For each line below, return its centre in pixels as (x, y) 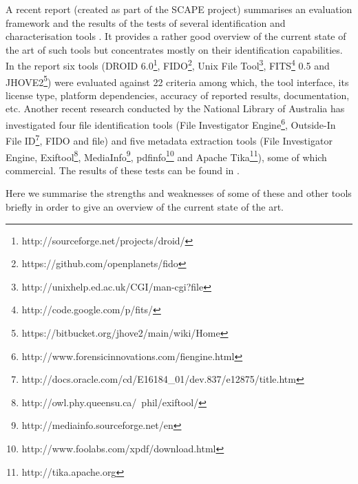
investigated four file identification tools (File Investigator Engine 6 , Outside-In (171, 124)
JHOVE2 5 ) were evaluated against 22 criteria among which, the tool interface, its (177, 81)
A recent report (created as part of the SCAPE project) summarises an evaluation (179, 9)
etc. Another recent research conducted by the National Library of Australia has (175, 108)
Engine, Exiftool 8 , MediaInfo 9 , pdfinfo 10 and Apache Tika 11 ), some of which (166, 156)
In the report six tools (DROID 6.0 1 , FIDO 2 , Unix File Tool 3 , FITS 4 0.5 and (168, 65)
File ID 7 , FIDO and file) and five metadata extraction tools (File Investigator (169, 139)
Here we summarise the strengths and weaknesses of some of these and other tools (179, 193)
